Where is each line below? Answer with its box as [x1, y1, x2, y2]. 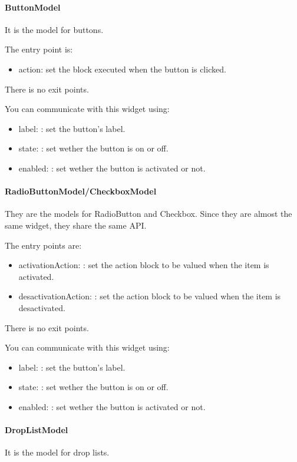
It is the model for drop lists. [5, 446, 110, 458]
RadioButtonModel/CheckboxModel [5, 185, 157, 197]
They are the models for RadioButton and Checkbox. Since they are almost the [5, 207, 292, 220]
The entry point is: [5, 43, 73, 55]
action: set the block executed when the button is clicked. [18, 62, 226, 75]
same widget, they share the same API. [5, 219, 147, 231]
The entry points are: [5, 239, 82, 251]
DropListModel [5, 424, 68, 436]
